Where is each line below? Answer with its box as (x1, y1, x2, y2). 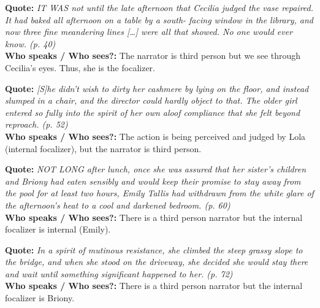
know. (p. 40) (5, 37, 56, 50)
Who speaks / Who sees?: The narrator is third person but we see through (5, 49, 301, 62)
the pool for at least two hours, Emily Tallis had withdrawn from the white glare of (5, 187, 314, 199)
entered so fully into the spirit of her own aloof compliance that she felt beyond (5, 106, 300, 118)
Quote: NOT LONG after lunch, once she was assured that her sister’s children (5, 163, 307, 175)
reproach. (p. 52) (5, 118, 68, 131)
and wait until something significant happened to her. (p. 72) (5, 267, 233, 280)
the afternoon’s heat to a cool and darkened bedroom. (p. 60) (5, 198, 230, 211)
